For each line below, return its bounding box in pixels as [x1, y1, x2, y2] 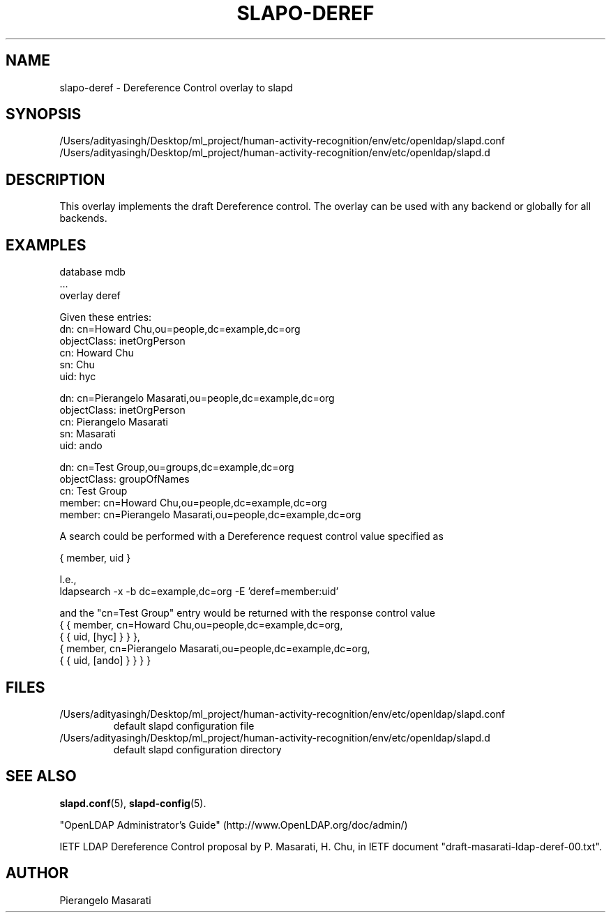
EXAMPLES [6, 236, 86, 254]
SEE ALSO [6, 767, 77, 785]
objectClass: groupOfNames [59, 473, 190, 486]
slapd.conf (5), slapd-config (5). [59, 797, 206, 809]
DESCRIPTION [6, 170, 105, 188]
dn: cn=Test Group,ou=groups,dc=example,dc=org [59, 461, 294, 474]
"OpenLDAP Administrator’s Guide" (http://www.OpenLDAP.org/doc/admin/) [59, 818, 408, 831]
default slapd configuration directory [113, 743, 282, 755]
